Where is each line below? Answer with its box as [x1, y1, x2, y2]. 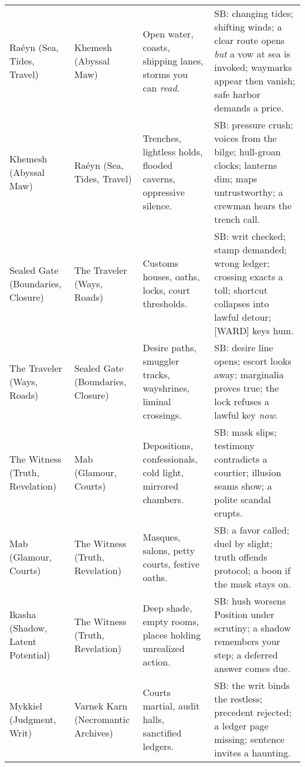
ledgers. [143, 739, 174, 753]
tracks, [143, 368, 170, 381]
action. [143, 654, 171, 668]
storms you [143, 67, 188, 81]
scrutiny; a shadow [214, 621, 291, 634]
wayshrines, [143, 381, 190, 395]
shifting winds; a [214, 20, 282, 33]
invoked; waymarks [214, 60, 292, 74]
